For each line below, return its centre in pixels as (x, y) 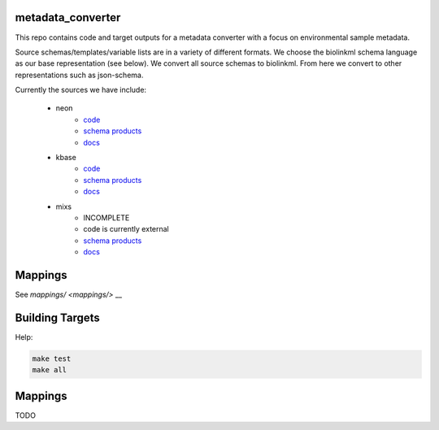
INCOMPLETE (106, 217)
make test (52, 358)
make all (50, 370)
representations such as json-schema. (79, 75)
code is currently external (126, 229)
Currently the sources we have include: (80, 90)
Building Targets (58, 317)
